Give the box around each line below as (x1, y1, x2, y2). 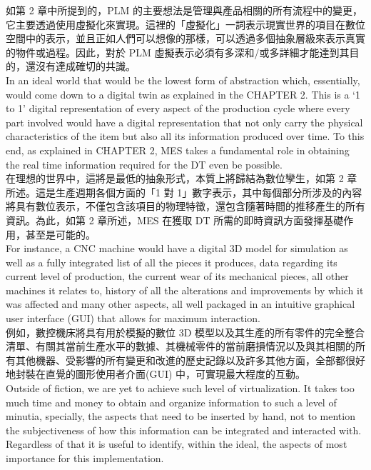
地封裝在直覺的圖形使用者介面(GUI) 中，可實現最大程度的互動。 (6, 366, 306, 381)
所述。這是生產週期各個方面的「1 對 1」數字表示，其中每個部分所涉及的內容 (6, 184, 362, 199)
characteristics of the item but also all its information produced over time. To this (6, 129, 365, 144)
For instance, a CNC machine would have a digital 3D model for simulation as (6, 241, 348, 256)
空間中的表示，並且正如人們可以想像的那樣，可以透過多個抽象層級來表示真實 (6, 31, 365, 46)
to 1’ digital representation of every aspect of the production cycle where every (6, 101, 350, 116)
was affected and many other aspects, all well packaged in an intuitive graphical (6, 296, 355, 311)
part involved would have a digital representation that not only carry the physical (6, 114, 363, 129)
